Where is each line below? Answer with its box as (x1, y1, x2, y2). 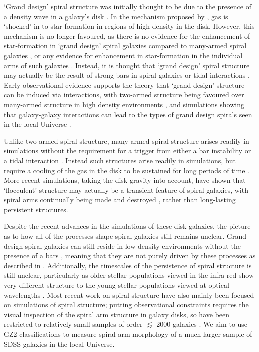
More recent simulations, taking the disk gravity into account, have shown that (4, 175, 246, 185)
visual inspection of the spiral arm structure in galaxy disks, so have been (4, 309, 230, 319)
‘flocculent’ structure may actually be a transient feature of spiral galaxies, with (4, 184, 248, 195)
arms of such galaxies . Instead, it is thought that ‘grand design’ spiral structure (4, 60, 250, 70)
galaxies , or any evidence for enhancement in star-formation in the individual (4, 50, 243, 60)
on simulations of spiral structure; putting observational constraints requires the (4, 299, 249, 310)
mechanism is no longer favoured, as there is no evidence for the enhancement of (4, 30, 250, 41)
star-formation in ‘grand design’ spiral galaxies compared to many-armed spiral (4, 40, 247, 51)
